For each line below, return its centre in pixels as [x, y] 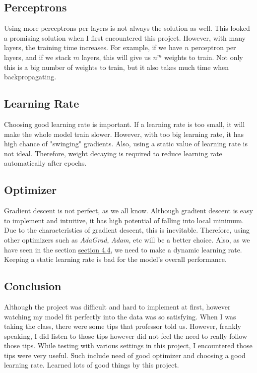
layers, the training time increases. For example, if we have [93, 47]
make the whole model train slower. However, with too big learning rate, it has [124, 134]
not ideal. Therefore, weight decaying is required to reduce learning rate [113, 153]
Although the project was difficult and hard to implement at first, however [117, 306]
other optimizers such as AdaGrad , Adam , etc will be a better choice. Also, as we [127, 239]
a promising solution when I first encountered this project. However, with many [125, 37]
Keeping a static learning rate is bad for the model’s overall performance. [115, 259]
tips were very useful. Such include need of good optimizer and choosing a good [125, 355]
